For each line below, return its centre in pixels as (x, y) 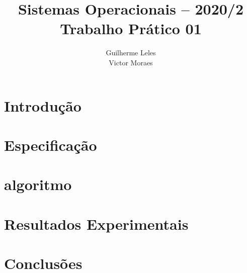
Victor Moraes (131, 62)
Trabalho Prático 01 (131, 28)
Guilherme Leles (131, 53)
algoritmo (38, 184)
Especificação (51, 145)
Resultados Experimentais (96, 223)
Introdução (43, 105)
